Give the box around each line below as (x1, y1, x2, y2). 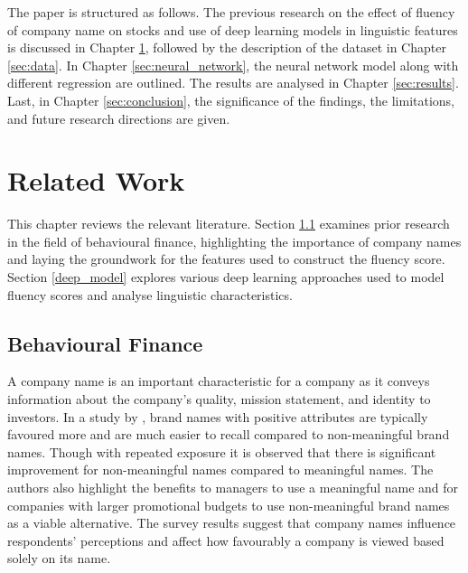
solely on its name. (7, 549, 111, 568)
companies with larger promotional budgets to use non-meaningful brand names (7, 495, 450, 514)
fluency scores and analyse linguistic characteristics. (7, 285, 293, 304)
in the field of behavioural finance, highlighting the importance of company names (7, 231, 462, 250)
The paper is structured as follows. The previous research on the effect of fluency (7, 3, 455, 21)
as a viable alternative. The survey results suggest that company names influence (7, 513, 456, 532)
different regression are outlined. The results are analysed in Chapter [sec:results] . (7, 73, 459, 92)
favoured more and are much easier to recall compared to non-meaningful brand (7, 425, 450, 444)
